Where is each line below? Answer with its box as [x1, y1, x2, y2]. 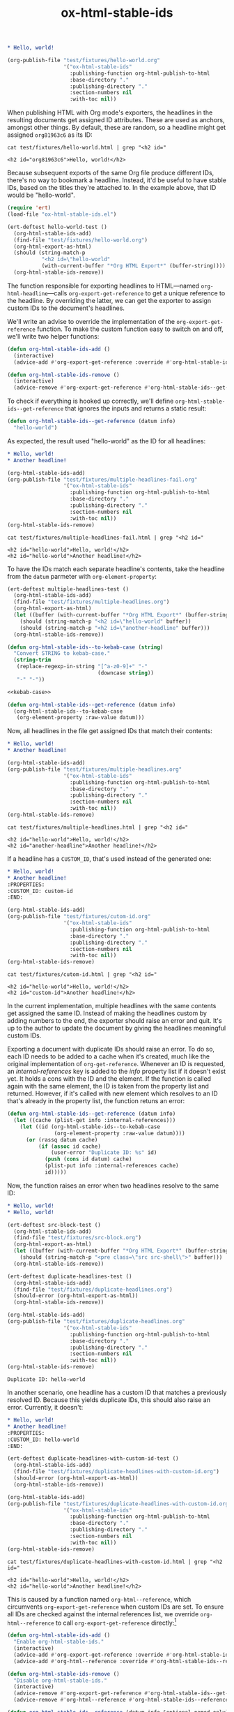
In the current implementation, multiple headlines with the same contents [7, 1002, 217, 1010]
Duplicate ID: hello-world [7, 1376, 86, 1383]
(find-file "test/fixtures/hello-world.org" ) [13, 236, 148, 244]
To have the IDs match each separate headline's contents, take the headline [7, 564, 225, 573]
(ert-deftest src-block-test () [7, 1221, 101, 1228]
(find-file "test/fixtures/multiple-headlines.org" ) [13, 598, 170, 605]
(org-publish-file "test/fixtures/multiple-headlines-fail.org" [7, 476, 198, 483]
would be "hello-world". [7, 191, 75, 200]
